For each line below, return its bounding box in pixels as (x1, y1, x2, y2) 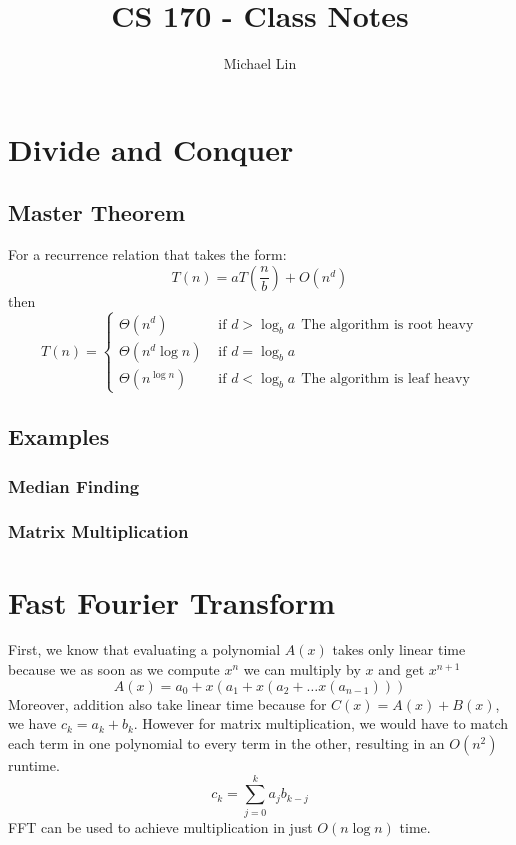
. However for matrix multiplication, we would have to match (133, 713, 509, 734)
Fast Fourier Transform (8, 581, 335, 622)
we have (8, 713, 57, 734)
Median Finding (8, 473, 140, 498)
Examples (8, 421, 110, 452)
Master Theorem (8, 197, 186, 228)
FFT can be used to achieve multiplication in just (8, 816, 313, 837)
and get (378, 659, 425, 680)
